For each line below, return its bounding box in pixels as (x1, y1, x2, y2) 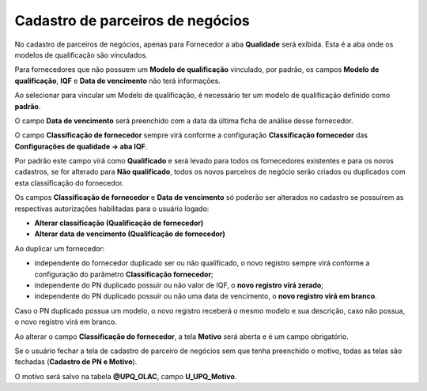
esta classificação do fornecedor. (14, 178, 124, 187)
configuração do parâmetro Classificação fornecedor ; (34, 269, 213, 279)
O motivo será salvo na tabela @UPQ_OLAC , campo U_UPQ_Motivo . (14, 371, 237, 381)
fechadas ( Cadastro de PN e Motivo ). (14, 357, 138, 367)
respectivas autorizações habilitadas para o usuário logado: (14, 204, 210, 213)
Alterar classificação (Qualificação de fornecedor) (34, 218, 204, 228)
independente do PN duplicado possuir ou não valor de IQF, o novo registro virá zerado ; (34, 280, 324, 290)
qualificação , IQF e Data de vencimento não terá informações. (14, 76, 221, 85)
